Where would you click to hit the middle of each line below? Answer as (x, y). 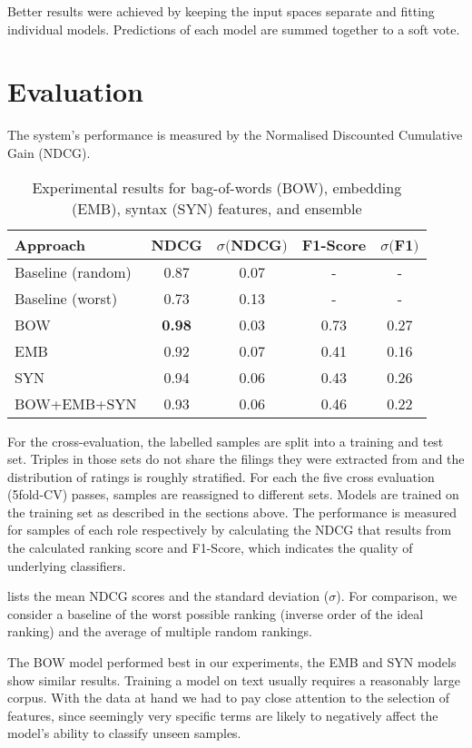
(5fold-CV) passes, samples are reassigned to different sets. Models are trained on (233, 494)
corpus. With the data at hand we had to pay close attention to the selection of (229, 698)
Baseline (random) (73, 271)
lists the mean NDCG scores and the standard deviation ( (168, 596)
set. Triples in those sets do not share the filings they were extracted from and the (236, 459)
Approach (50, 244)
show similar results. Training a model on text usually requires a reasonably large (234, 679)
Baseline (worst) (66, 298)
